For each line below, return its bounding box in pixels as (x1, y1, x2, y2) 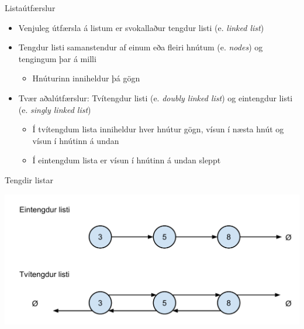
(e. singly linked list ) (18, 103, 91, 115)
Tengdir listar (5, 173, 54, 186)
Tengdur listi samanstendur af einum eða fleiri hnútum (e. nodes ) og (18, 41, 263, 53)
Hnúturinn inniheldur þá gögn (32, 72, 140, 84)
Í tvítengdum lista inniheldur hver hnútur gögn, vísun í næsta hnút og (32, 123, 284, 135)
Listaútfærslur (5, 2, 56, 13)
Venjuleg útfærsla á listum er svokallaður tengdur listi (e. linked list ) (18, 21, 264, 33)
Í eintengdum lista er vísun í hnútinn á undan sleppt (32, 154, 221, 166)
